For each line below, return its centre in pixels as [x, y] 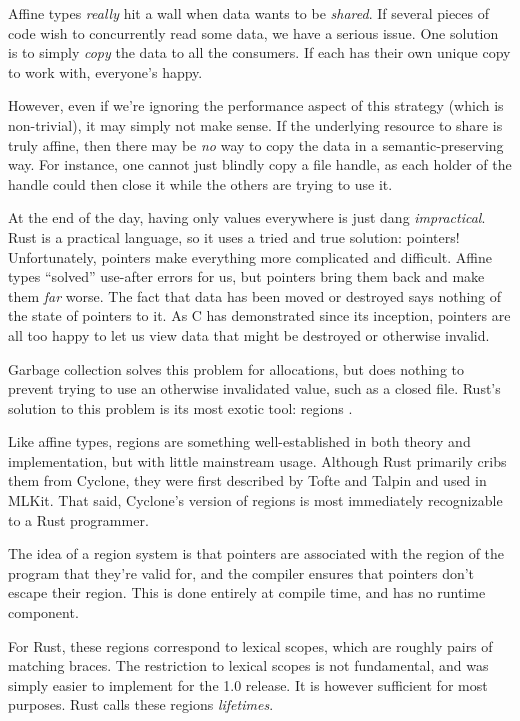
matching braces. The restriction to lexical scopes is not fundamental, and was [248, 665]
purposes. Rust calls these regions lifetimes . [141, 704]
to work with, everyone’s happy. [105, 71]
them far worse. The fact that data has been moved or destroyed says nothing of [255, 295]
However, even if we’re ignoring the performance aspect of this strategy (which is [256, 105]
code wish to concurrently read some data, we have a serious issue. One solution [253, 32]
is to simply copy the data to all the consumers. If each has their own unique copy [259, 52]
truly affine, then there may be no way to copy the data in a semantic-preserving [256, 144]
